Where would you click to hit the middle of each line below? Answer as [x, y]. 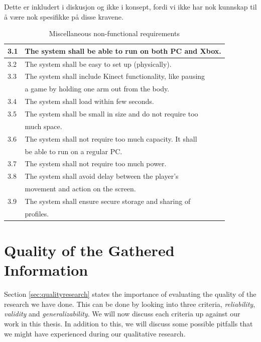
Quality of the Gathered [89, 250]
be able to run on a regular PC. [74, 151]
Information [46, 270]
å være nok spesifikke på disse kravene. [64, 16]
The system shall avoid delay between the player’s [102, 176]
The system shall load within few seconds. [89, 101]
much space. [43, 126]
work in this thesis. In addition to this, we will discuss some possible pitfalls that [128, 323]
